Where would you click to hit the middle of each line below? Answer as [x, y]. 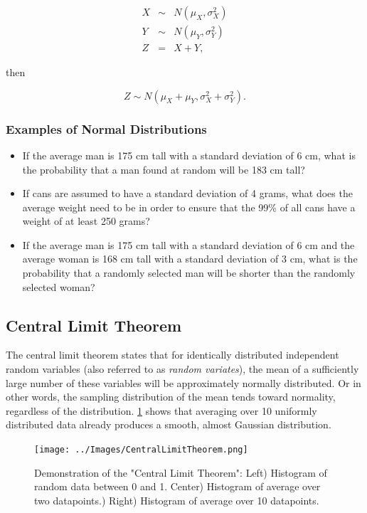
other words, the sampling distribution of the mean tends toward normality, [171, 397]
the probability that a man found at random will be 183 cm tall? [164, 169]
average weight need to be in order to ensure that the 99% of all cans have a [189, 207]
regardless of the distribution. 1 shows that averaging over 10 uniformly [161, 410]
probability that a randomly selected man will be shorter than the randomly [189, 273]
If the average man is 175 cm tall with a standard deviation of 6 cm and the [188, 244]
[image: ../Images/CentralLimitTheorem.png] [141, 450]
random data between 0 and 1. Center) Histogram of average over [177, 486]
